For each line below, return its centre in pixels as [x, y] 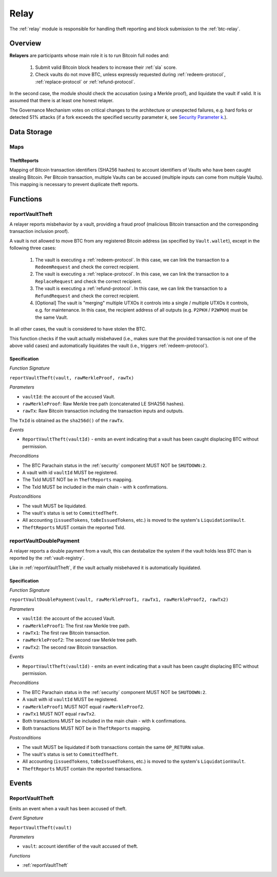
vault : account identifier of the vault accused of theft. [80, 846]
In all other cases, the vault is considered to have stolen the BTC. [78, 329]
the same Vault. [52, 317]
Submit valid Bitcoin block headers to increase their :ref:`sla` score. [106, 67]
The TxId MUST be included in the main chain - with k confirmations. [95, 487]
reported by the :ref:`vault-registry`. [47, 558]
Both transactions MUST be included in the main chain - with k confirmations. [104, 721]
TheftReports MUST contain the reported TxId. [74, 527]
